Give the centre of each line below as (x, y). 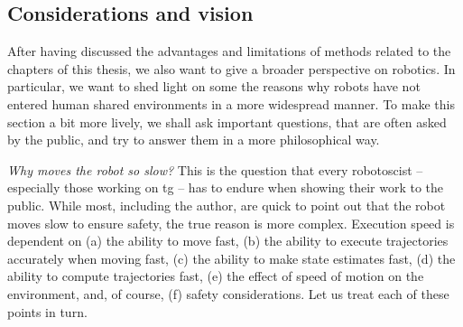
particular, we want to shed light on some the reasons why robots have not (214, 86)
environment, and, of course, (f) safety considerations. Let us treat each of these (228, 293)
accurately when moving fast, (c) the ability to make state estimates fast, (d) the (231, 258)
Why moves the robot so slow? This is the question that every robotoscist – (215, 169)
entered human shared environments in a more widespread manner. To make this (231, 103)
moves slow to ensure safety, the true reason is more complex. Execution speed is (231, 223)
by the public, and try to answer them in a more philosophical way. (194, 140)
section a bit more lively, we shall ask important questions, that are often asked (227, 121)
